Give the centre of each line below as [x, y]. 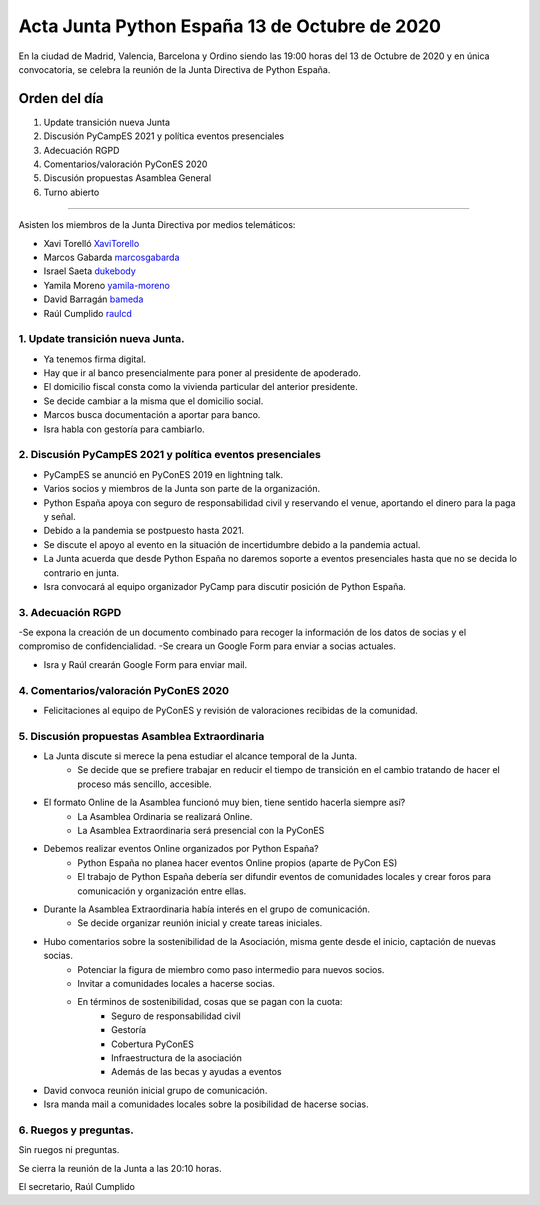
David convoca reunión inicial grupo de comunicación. [155, 1090]
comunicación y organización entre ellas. [162, 891]
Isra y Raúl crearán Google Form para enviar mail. [145, 664]
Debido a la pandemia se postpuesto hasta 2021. [144, 531]
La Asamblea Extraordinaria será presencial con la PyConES [201, 831]
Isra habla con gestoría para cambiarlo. [124, 429]
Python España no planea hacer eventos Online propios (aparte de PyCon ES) [237, 862]
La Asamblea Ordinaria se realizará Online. [165, 816]
